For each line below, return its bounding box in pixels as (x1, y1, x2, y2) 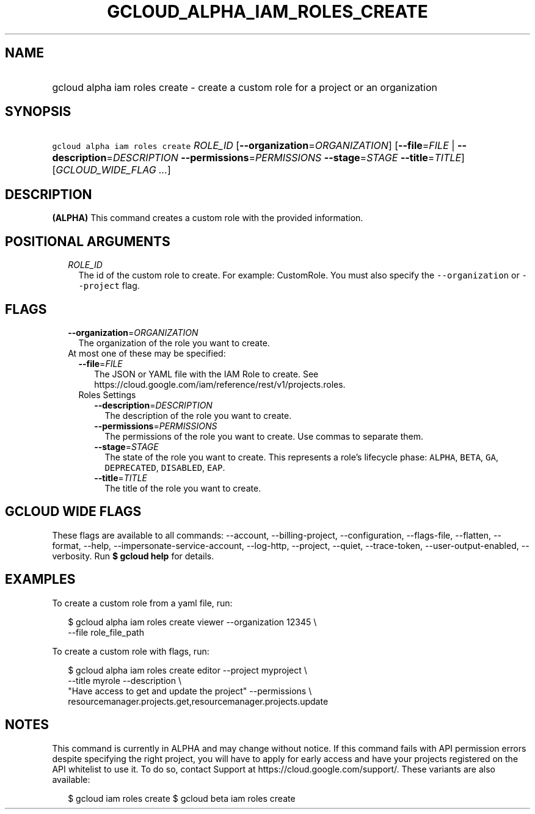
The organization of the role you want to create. (78, 337, 270, 348)
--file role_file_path (68, 627, 144, 638)
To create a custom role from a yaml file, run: (52, 597, 233, 608)
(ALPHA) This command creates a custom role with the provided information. (52, 213, 363, 223)
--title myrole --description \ (68, 675, 181, 686)
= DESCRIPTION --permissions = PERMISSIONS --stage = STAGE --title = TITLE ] (106, 151, 465, 164)
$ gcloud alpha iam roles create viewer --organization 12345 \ (68, 616, 317, 627)
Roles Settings (78, 389, 136, 400)
